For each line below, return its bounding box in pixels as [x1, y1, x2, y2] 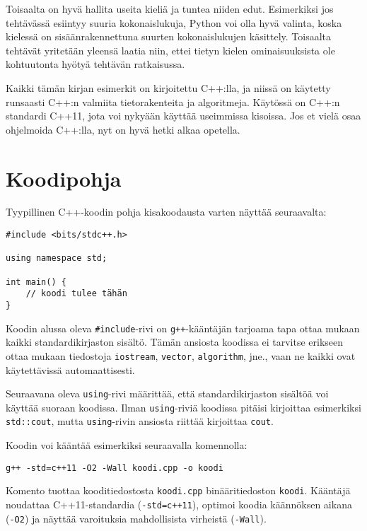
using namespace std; [6, 253, 107, 264]
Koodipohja [6, 163, 122, 192]
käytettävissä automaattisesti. [6, 362, 135, 377]
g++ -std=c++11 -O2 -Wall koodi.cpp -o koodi [6, 462, 223, 473]
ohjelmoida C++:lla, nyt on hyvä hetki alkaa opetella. [6, 122, 240, 136]
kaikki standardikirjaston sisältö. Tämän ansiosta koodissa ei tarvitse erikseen [6, 334, 344, 349]
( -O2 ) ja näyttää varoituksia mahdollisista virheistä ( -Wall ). [6, 510, 267, 525]
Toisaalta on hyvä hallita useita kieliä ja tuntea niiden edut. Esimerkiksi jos [6, 1, 334, 16]
